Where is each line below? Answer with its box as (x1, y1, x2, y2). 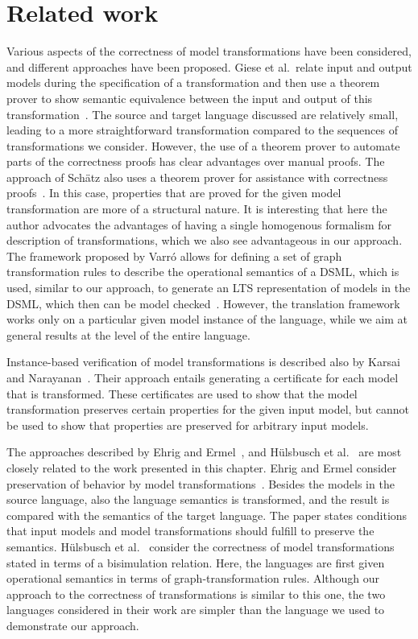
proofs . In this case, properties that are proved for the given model (6, 184, 341, 201)
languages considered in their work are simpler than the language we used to (6, 601, 385, 618)
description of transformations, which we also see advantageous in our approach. (6, 232, 403, 249)
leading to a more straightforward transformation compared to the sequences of (6, 122, 398, 138)
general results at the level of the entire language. (6, 326, 250, 343)
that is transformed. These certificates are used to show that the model (6, 385, 358, 402)
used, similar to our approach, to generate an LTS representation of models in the (6, 279, 411, 296)
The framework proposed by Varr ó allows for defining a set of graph (6, 247, 342, 264)
